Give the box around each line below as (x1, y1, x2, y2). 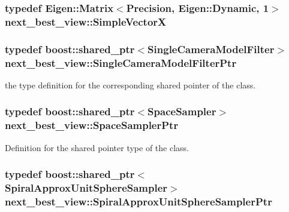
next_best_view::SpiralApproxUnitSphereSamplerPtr (5, 194, 272, 208)
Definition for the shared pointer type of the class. (5, 141, 189, 153)
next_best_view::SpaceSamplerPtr (5, 118, 179, 133)
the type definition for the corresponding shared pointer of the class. (5, 78, 256, 91)
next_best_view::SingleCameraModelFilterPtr (5, 55, 237, 70)
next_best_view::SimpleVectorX (5, 14, 167, 29)
